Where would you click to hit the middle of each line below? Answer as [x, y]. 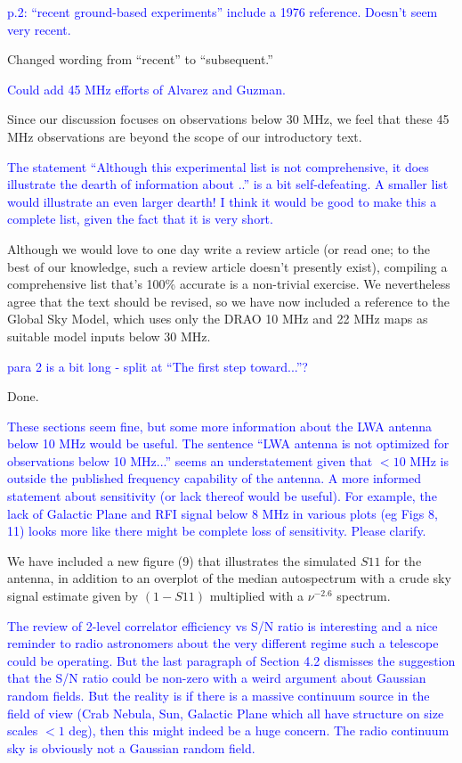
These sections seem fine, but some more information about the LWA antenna [220, 426]
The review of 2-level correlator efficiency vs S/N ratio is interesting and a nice [223, 625]
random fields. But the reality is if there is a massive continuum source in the [219, 695]
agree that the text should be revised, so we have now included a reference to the [228, 301]
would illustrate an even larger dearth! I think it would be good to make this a [222, 201]
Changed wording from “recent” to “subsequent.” [140, 59]
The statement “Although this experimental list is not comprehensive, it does [218, 166]
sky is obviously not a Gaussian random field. [131, 747]
